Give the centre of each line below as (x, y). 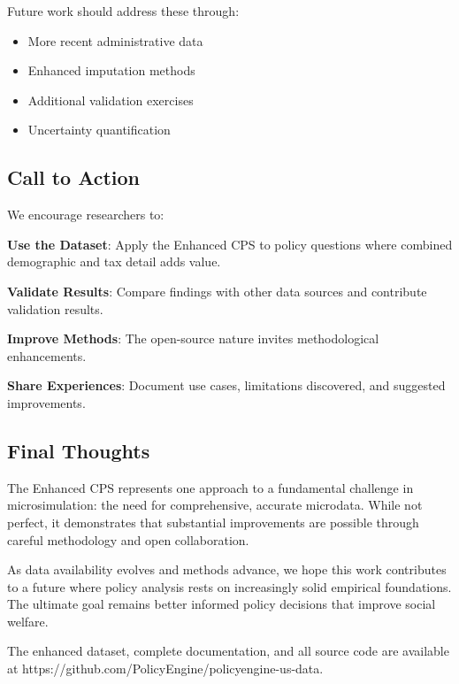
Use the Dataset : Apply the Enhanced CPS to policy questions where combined (230, 244)
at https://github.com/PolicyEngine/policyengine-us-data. (165, 669)
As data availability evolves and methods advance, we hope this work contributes (227, 569)
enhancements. (47, 355)
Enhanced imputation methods (111, 70)
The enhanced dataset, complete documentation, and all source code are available (228, 651)
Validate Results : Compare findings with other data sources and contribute (217, 291)
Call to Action (74, 177)
